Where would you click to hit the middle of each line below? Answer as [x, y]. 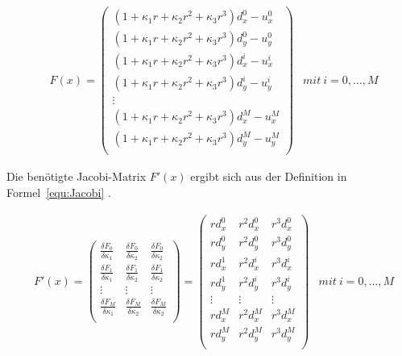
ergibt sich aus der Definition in [269, 176]
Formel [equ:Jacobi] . [59, 192]
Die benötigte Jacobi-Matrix [77, 176]
